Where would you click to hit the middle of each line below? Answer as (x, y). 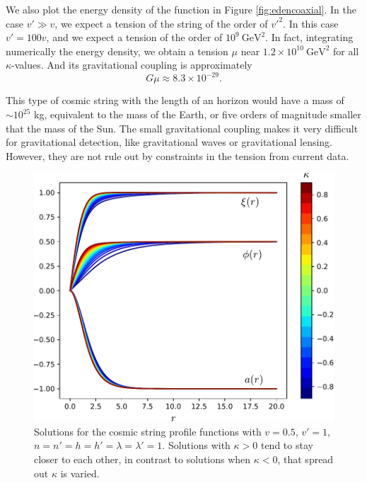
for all (346, 51)
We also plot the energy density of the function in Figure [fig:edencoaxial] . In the (181, 9)
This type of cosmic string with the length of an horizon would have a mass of (175, 100)
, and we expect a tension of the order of (134, 37)
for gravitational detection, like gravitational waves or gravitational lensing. (169, 142)
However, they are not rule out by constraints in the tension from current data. (177, 155)
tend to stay (287, 445)
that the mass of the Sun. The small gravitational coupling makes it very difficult (182, 128)
